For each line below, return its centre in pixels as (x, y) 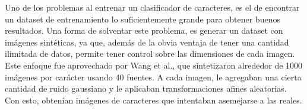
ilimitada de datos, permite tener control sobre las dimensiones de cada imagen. (150, 54)
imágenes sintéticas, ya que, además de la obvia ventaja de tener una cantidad (147, 42)
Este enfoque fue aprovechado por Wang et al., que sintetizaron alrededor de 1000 (154, 65)
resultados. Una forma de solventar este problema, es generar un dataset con (144, 30)
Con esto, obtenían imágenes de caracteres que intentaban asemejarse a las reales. (153, 100)
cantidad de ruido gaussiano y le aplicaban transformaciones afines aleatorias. (146, 88)
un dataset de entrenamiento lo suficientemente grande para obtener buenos (143, 19)
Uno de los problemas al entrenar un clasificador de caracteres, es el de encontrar (152, 7)
